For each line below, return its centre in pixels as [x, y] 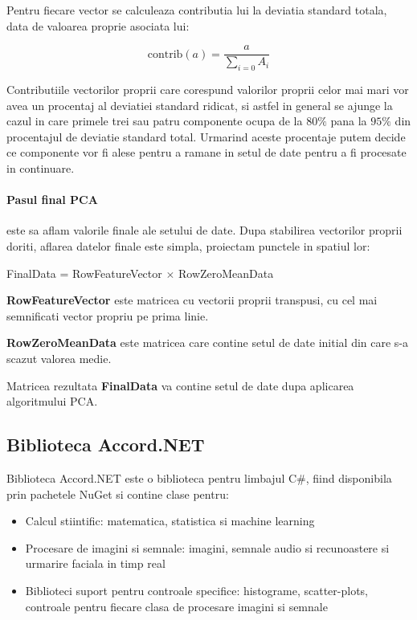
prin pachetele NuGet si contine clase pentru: [118, 494]
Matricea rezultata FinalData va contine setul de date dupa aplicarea [180, 385]
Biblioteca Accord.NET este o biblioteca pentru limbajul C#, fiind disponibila [199, 477]
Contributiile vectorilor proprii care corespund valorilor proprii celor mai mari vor [208, 90]
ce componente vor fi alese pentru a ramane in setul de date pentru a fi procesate [206, 152]
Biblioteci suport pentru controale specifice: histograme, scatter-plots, [197, 590]
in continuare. [41, 168]
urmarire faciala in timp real [95, 563]
